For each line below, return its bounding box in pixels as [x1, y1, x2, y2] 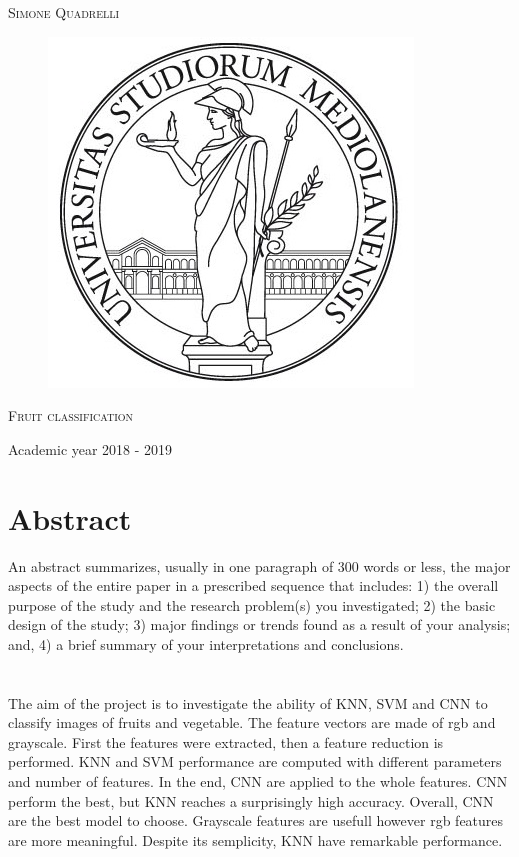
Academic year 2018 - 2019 [8, 438, 173, 459]
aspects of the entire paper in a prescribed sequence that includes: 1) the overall [8, 575, 499, 596]
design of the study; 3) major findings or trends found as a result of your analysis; [8, 614, 511, 635]
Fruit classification [8, 405, 134, 426]
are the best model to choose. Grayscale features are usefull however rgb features [8, 810, 504, 831]
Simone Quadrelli [8, 2, 120, 22]
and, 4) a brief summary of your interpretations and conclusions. [8, 633, 404, 654]
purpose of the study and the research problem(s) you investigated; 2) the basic [8, 594, 496, 615]
